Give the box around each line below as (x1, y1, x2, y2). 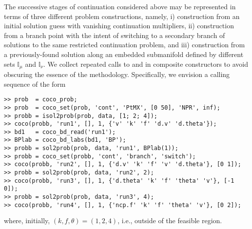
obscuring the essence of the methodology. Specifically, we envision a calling (4, 69, 230, 79)
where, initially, (4, 215, 50, 226)
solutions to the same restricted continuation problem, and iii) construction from (4, 39, 245, 50)
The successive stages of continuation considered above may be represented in (4, 1, 236, 11)
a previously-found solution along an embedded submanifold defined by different (4, 49, 244, 59)
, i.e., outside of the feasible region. (117, 215, 222, 226)
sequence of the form (4, 78, 66, 89)
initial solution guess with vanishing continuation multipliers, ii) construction (4, 20, 234, 31)
